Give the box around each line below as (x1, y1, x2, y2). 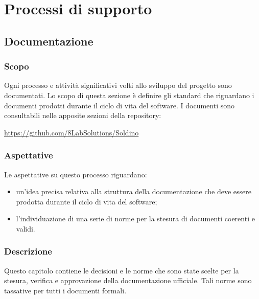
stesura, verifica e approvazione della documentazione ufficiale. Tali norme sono (4, 275, 252, 286)
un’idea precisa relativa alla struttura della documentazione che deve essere (16, 186, 251, 197)
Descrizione (4, 245, 52, 258)
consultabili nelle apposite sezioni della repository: (4, 110, 161, 121)
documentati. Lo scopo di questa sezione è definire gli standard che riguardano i (4, 89, 254, 100)
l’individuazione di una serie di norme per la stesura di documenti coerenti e (16, 213, 255, 224)
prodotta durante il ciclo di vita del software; (16, 196, 157, 206)
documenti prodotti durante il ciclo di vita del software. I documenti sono (4, 100, 235, 110)
